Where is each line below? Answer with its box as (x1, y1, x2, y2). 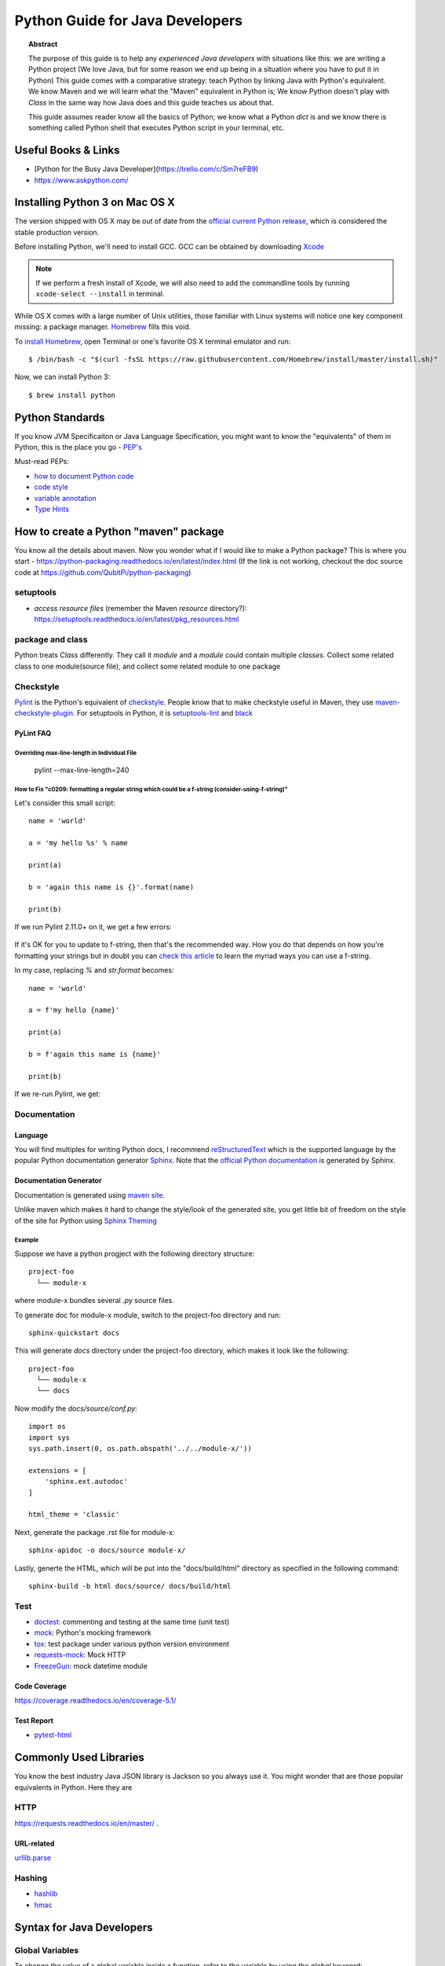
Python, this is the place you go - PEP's (14, 443, 143, 452)
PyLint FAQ (14, 728, 52, 738)
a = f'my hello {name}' (28, 1006, 120, 1014)
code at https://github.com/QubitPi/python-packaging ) (14, 567, 191, 577)
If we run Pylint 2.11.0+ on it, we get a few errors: (14, 922, 172, 931)
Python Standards (14, 411, 105, 424)
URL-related (14, 1839, 55, 1848)
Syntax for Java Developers (14, 1920, 153, 1934)
